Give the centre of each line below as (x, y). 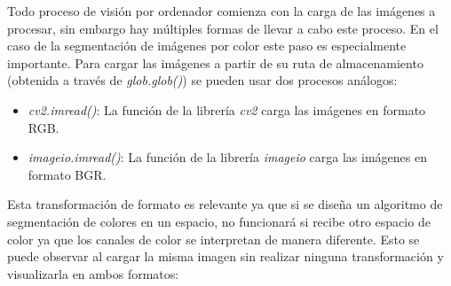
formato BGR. (67, 174)
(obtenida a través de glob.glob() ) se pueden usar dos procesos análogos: (202, 80)
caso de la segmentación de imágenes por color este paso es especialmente (207, 46)
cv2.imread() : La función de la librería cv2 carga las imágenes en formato (227, 109)
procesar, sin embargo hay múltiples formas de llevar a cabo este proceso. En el (223, 28)
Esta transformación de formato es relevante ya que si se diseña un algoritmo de (225, 204)
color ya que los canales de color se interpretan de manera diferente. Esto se (214, 239)
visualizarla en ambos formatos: (93, 273)
